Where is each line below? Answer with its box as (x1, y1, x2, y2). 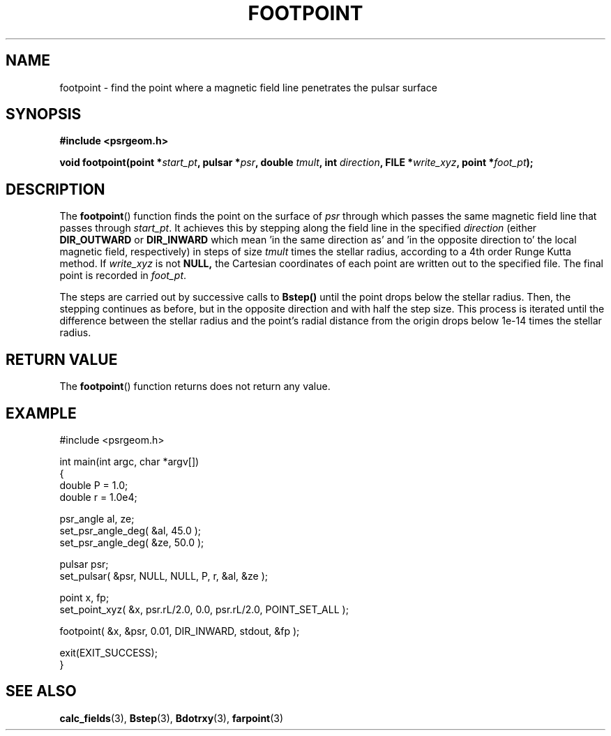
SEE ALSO (6, 682, 77, 700)
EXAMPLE (6, 404, 77, 422)
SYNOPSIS (6, 105, 82, 123)
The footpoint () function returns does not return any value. (59, 380, 331, 393)
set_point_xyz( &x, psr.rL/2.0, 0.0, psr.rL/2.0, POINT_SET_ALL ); (59, 603, 349, 615)
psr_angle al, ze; (59, 512, 135, 525)
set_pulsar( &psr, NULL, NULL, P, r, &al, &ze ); (59, 569, 269, 582)
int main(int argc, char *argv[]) (59, 455, 199, 467)
